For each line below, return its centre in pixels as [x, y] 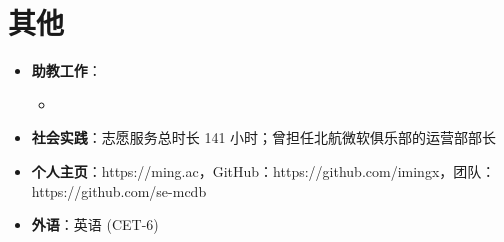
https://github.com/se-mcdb [119, 190]
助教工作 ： [66, 70]
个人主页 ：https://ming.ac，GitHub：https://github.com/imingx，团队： [263, 170]
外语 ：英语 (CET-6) [95, 224]
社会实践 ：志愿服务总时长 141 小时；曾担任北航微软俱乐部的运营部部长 [264, 137]
